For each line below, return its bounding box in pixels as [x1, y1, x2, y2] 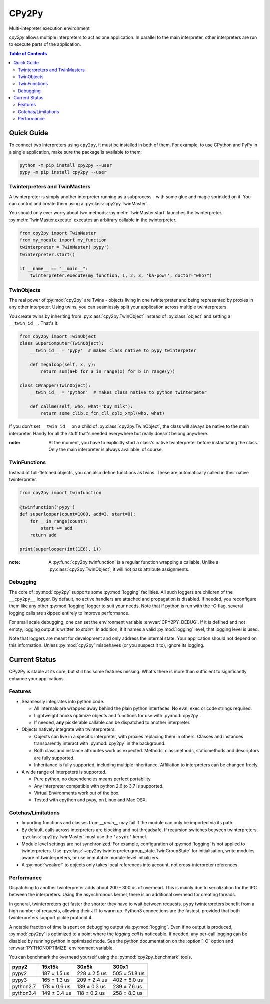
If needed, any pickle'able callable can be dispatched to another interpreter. [34, 719, 191, 725]
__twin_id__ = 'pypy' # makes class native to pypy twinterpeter [30, 347, 197, 353]
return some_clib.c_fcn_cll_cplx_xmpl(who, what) [40, 411, 165, 416]
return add [30, 532, 57, 538]
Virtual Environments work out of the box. [34, 790, 120, 796]
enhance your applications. [9, 675, 65, 681]
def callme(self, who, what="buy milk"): [30, 403, 133, 409]
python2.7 [12, 983, 36, 990]
